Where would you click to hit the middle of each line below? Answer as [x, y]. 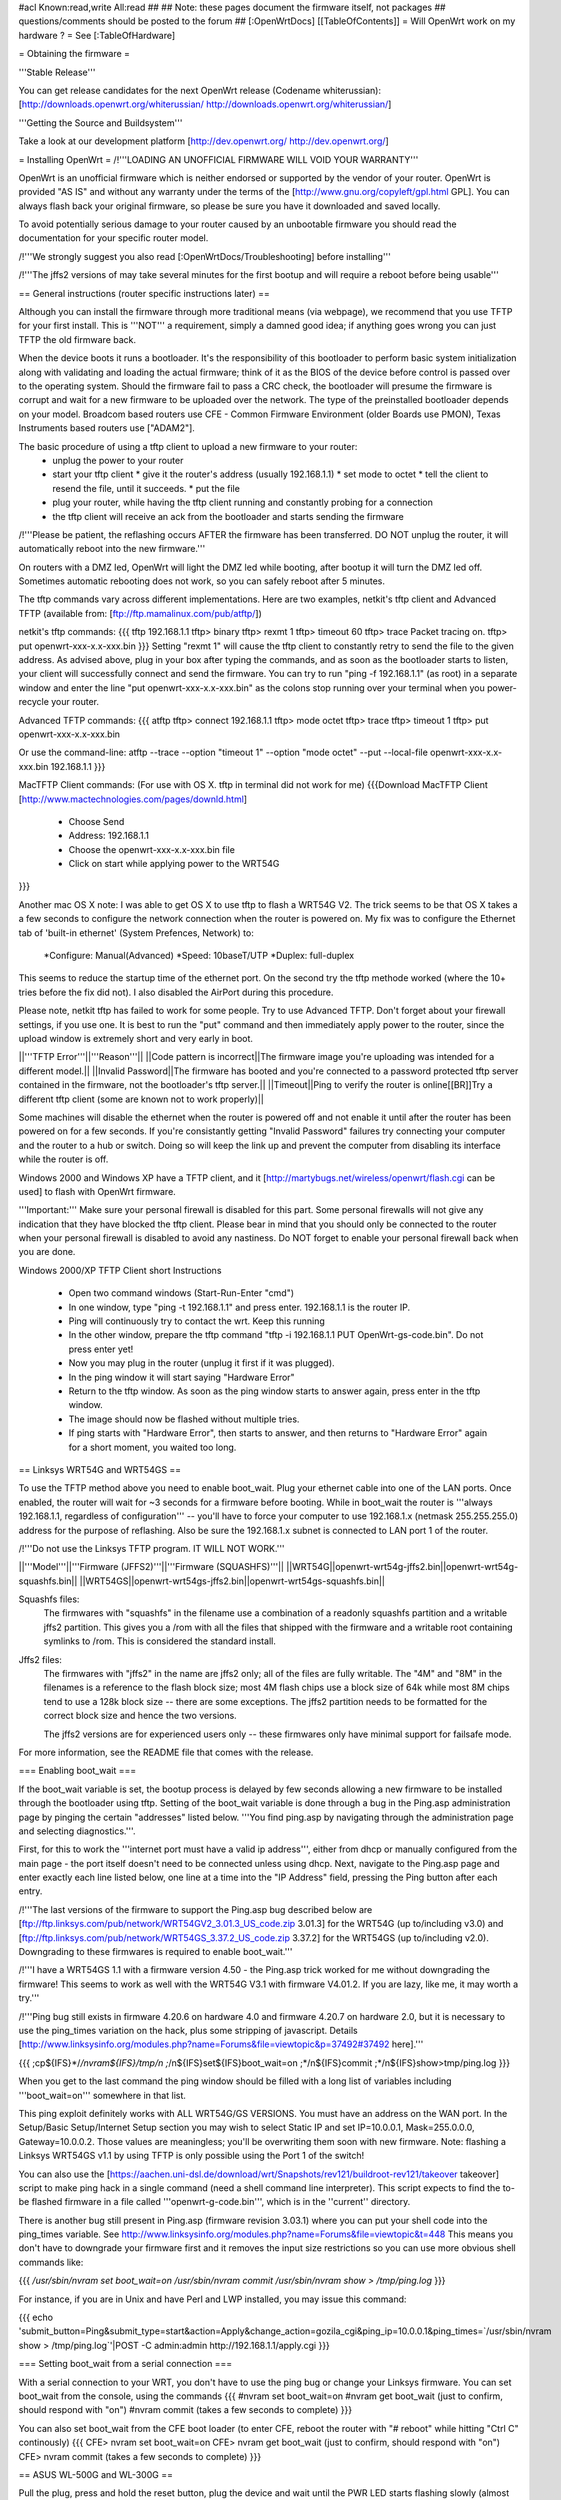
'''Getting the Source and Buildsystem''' [100, 122]
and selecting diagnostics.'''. [77, 1831]
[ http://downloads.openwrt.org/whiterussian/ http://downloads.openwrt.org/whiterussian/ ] [205, 104]
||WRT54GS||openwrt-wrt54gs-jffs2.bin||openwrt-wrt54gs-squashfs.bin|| [232, 1581]
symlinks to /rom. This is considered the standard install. [160, 1641]
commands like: [51, 2262]
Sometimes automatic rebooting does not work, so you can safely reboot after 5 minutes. [201, 581]
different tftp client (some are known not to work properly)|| [141, 1099]
